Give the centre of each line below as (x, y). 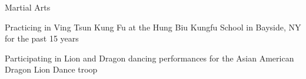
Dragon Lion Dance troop (51, 69)
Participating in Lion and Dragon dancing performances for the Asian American (149, 58)
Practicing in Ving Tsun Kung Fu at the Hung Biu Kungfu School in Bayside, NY (153, 27)
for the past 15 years (42, 38)
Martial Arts (28, 7)
